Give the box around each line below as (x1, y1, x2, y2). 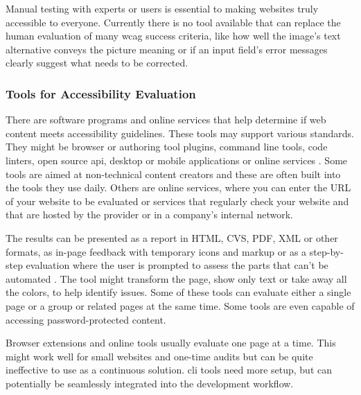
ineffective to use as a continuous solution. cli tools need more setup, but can (6, 362, 333, 377)
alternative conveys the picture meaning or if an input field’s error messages (6, 42, 328, 56)
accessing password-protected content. (6, 312, 166, 326)
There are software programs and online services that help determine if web (6, 112, 326, 127)
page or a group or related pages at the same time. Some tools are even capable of (6, 298, 355, 313)
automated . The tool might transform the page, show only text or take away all (6, 271, 347, 286)
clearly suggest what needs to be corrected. (6, 55, 188, 70)
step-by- (309, 244, 344, 258)
